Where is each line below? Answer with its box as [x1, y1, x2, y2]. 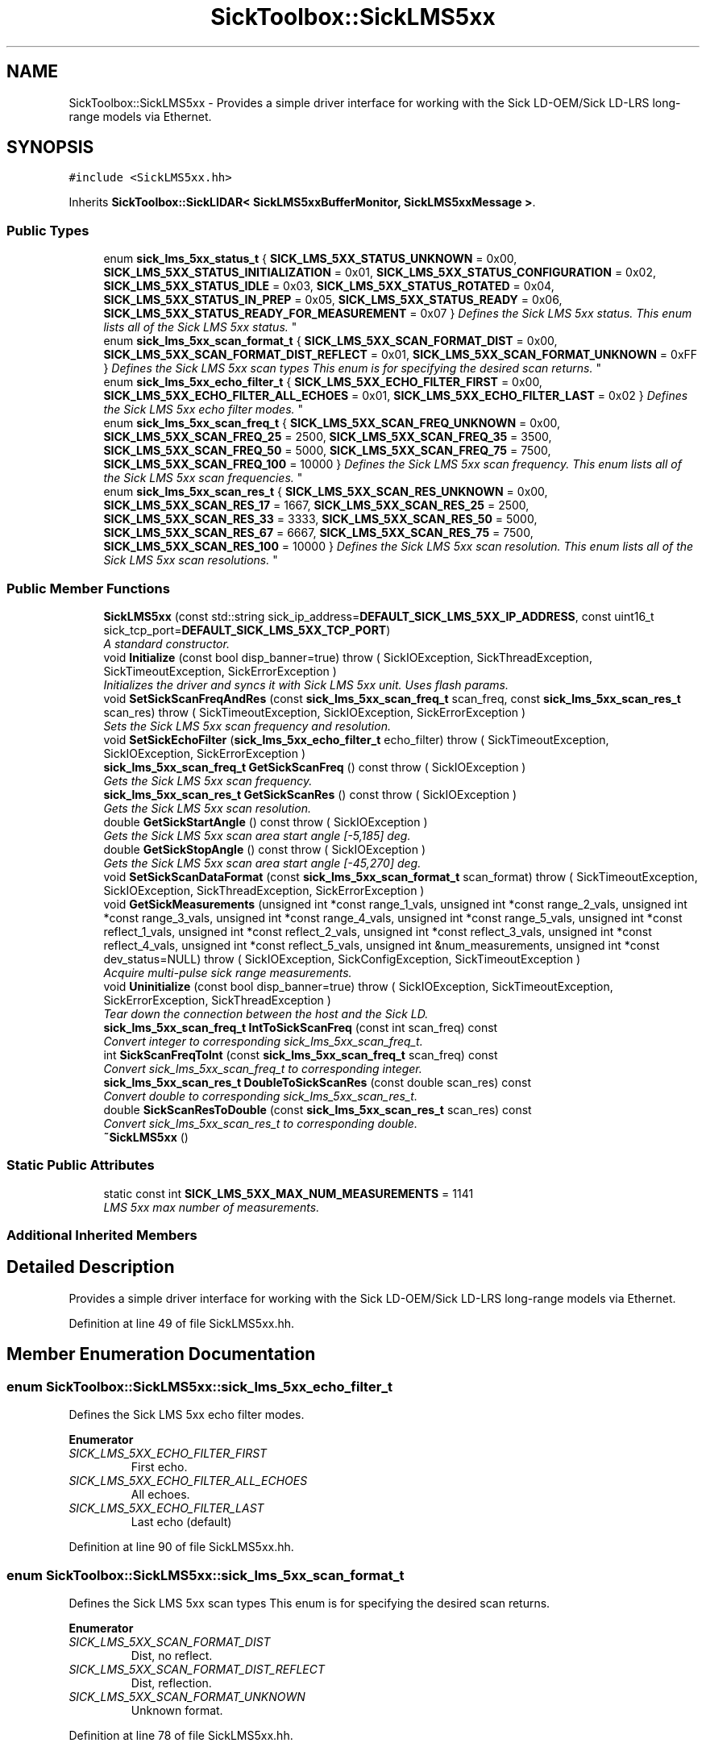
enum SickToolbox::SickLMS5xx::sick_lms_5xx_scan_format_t [6, 1566, 405, 1583]
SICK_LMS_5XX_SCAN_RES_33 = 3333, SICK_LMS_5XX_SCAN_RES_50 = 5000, [103, 512, 538, 526]
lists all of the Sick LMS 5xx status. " [103, 320, 297, 335]
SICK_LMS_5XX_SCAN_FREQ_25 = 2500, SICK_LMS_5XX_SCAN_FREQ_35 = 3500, [103, 430, 552, 444]
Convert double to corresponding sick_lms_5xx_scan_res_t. [103, 1088, 417, 1103]
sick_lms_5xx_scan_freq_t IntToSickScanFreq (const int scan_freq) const [103, 1020, 498, 1034]
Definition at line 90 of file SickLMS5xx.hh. [69, 1540, 294, 1554]
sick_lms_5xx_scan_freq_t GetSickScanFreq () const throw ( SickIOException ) [103, 759, 526, 774]
